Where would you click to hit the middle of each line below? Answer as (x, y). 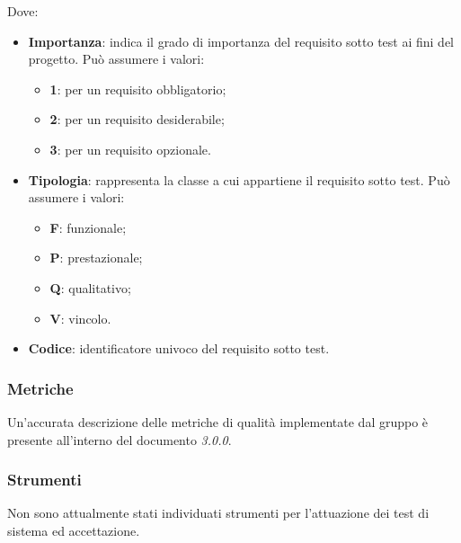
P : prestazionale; (96, 258)
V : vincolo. (80, 318)
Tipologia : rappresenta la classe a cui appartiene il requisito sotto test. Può (239, 179)
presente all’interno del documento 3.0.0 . (120, 439)
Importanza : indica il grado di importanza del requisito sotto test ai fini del (241, 41)
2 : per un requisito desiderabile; (137, 119)
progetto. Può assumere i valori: (116, 59)
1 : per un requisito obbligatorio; (138, 89)
